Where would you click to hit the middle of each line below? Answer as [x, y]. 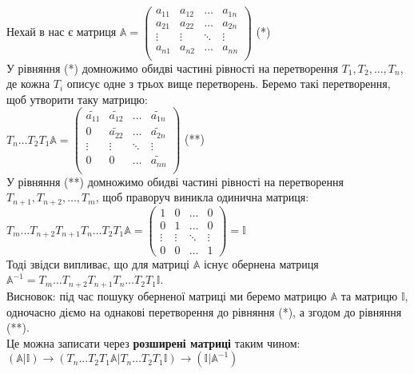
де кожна [28, 84]
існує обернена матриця [261, 263]
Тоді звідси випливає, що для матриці [98, 263]
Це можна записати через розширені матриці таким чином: [153, 342]
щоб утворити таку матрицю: [77, 99]
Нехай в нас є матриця [62, 32]
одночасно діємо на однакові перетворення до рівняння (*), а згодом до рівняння [204, 311]
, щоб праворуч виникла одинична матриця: [202, 197]
